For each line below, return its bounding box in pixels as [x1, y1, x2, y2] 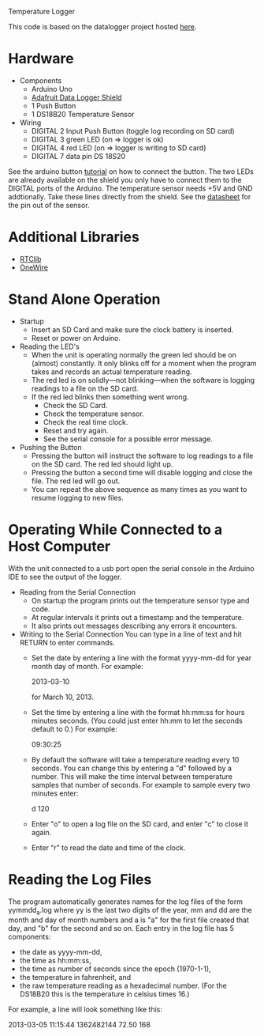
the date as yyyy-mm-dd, [19, 947, 102, 957]
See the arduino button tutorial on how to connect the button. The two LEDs [8, 166, 254, 176]
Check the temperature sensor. [43, 409, 144, 418]
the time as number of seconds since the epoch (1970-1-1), [19, 964, 211, 974]
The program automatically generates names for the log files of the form [8, 897, 243, 906]
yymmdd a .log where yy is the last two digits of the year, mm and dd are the [8, 905, 252, 917]
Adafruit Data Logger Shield [31, 93, 122, 102]
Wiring [19, 118, 42, 127]
